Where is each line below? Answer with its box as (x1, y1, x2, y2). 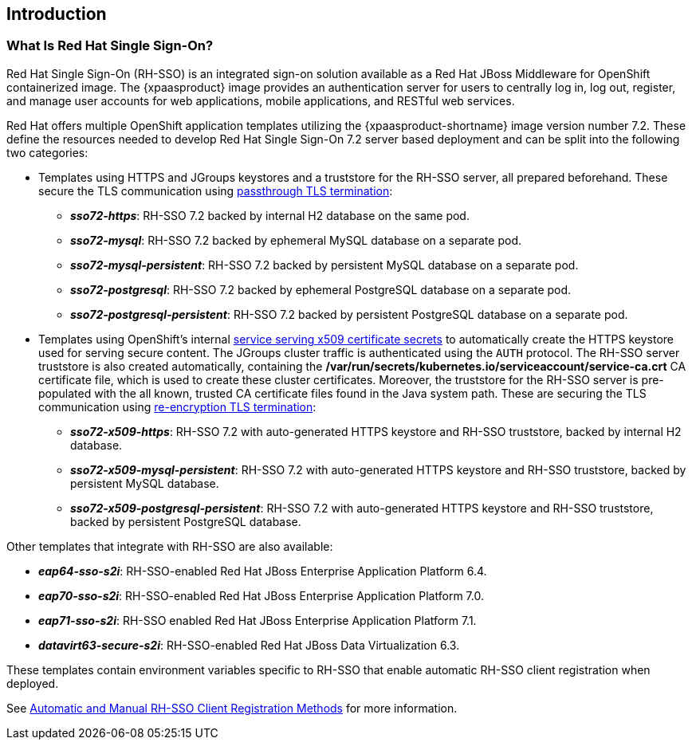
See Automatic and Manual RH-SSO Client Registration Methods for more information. (6, 701, 458, 715)
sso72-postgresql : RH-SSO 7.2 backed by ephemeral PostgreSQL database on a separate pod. (70, 282, 572, 296)
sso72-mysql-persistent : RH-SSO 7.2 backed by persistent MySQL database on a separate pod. (70, 257, 579, 272)
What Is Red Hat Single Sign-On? (6, 37, 214, 54)
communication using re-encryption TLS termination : (38, 399, 317, 414)
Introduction (6, 4, 107, 24)
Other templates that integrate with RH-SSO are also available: (6, 539, 333, 553)
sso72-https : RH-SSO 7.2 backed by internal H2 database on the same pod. (70, 208, 470, 222)
